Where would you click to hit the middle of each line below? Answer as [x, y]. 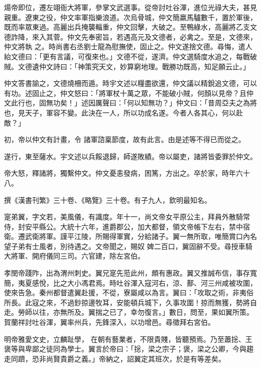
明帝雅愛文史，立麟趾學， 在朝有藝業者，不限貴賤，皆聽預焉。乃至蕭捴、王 [128, 339]
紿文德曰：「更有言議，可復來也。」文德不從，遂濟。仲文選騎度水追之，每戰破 [130, 56]
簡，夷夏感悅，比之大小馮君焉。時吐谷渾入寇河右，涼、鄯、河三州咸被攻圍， [130, 282]
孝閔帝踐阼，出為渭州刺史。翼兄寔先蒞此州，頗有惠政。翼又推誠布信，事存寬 [130, 273]
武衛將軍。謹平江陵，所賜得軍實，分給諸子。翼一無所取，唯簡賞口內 [137, 236]
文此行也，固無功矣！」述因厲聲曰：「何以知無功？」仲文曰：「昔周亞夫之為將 [130, 103]
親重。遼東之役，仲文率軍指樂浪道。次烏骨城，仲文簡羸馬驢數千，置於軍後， [130, 17]
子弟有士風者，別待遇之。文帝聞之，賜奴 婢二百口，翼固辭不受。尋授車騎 [132, 246]
